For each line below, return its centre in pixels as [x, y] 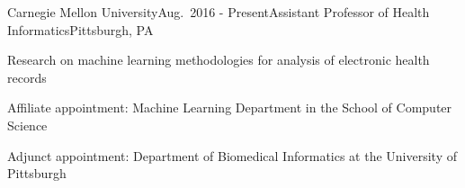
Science [27, 125]
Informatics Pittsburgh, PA [80, 29]
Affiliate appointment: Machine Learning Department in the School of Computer [230, 107]
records [27, 77]
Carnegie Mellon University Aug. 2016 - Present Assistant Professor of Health [219, 12]
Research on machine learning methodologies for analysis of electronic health [219, 60]
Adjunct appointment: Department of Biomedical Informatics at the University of [232, 155]
